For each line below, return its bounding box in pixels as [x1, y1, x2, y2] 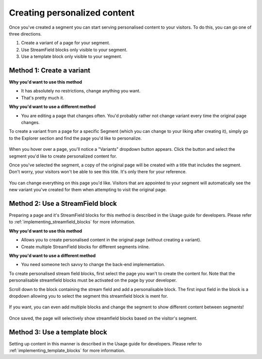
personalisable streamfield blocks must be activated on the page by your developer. [9, 277, 177, 283]
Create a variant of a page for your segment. [21, 40, 110, 46]
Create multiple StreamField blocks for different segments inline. [21, 244, 150, 250]
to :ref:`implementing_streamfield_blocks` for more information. [9, 219, 135, 225]
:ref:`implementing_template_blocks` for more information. [9, 347, 125, 353]
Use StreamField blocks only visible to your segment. [21, 47, 128, 53]
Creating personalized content [9, 7, 135, 18]
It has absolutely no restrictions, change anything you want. [21, 88, 141, 94]
